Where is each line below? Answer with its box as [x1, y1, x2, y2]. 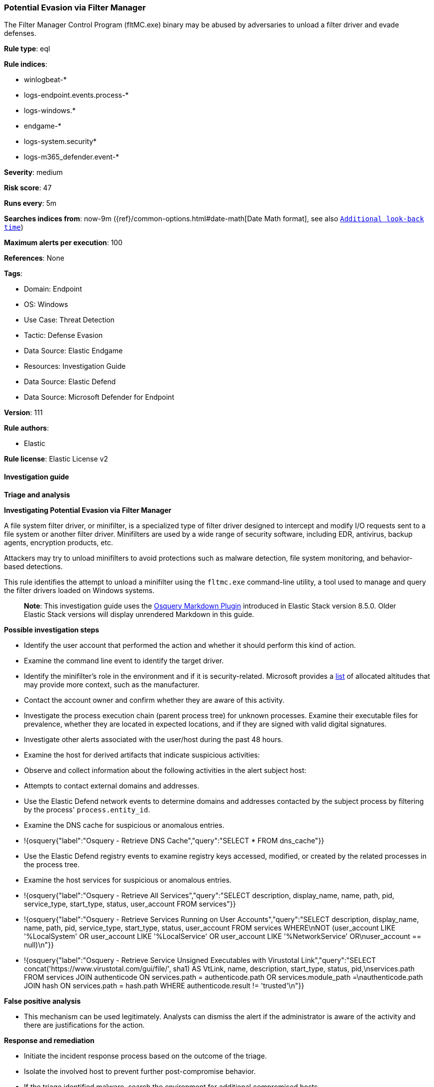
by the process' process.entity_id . [24, 805, 150, 814]
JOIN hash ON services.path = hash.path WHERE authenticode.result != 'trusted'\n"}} [24, 981, 305, 990]
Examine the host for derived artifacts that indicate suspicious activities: [24, 750, 260, 759]
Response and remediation [4, 1036, 95, 1045]
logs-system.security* [24, 137, 97, 146]
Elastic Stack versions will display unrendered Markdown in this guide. [24, 610, 254, 619]
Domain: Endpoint [24, 285, 82, 294]
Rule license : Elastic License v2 [4, 455, 108, 464]
